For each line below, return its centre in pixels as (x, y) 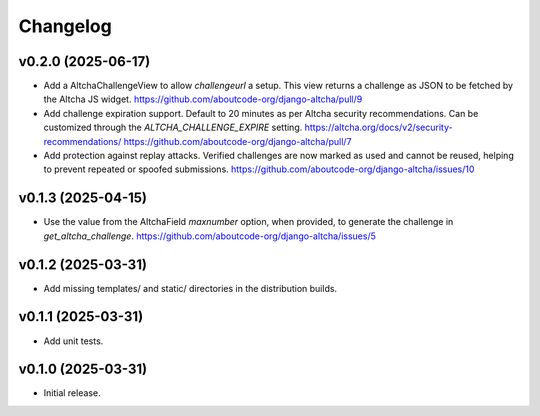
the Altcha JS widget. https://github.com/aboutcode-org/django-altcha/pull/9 (203, 99)
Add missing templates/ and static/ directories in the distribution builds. (190, 288)
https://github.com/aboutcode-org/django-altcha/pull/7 (237, 141)
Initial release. (72, 393)
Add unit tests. (73, 341)
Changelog (65, 26)
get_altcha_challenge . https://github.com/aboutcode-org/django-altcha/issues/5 (210, 236)
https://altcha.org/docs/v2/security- (379, 127)
